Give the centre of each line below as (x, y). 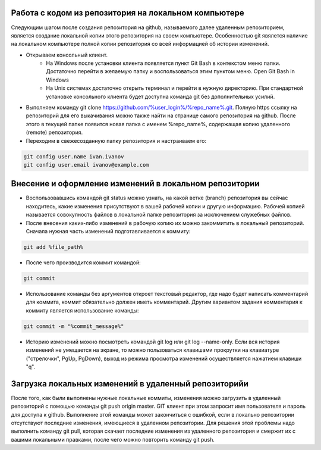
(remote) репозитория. (54, 132)
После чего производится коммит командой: (83, 262)
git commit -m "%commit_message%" (74, 326)
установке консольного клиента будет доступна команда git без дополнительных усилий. (160, 96)
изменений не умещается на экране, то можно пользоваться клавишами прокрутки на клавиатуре (152, 350)
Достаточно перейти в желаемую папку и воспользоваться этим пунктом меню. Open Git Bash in (171, 71)
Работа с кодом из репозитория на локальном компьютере (128, 13)
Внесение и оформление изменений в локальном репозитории (135, 184)
